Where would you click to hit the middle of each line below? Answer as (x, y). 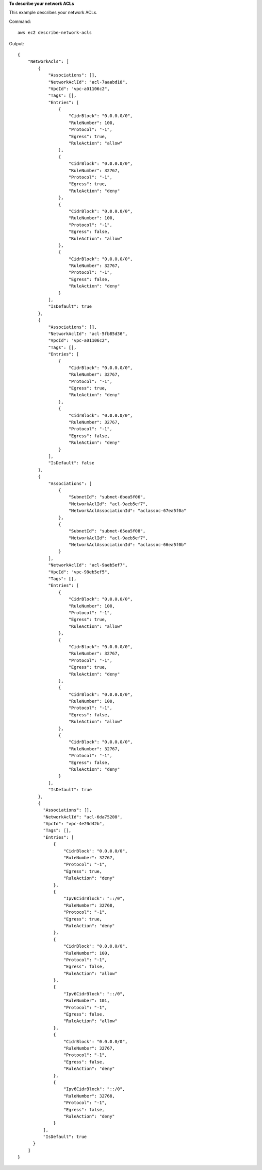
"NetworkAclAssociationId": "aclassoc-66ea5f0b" (128, 545)
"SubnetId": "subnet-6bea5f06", (107, 497)
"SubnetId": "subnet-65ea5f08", (107, 531)
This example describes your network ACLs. (53, 13)
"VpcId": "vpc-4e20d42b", (74, 824)
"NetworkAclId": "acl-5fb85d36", (88, 334)
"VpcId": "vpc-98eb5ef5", (79, 572)
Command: (20, 21)
